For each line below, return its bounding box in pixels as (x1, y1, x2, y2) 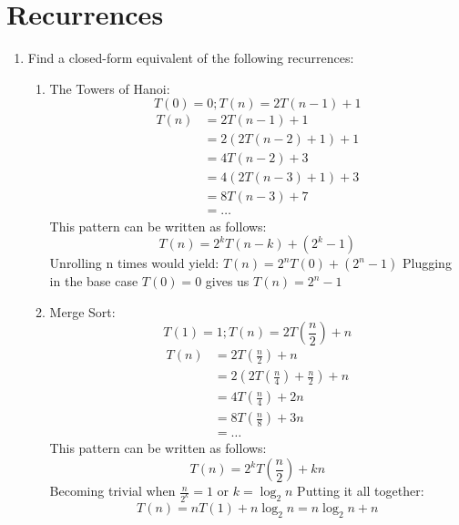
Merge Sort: (49, 302, 116, 321)
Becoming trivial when (49, 481, 176, 500)
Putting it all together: (297, 481, 424, 500)
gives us (205, 272, 250, 291)
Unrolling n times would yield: (49, 253, 219, 273)
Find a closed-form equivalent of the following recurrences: (27, 48, 354, 67)
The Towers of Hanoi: (49, 78, 170, 98)
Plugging (403, 253, 452, 273)
